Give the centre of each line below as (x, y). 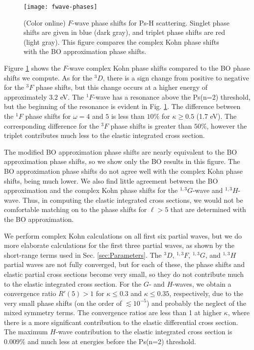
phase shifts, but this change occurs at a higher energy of (122, 87)
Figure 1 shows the (32, 68)
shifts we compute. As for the (48, 77)
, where (239, 312)
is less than (128, 116)
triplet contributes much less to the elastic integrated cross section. (104, 135)
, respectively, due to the (206, 293)
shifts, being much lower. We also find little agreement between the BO (111, 180)
